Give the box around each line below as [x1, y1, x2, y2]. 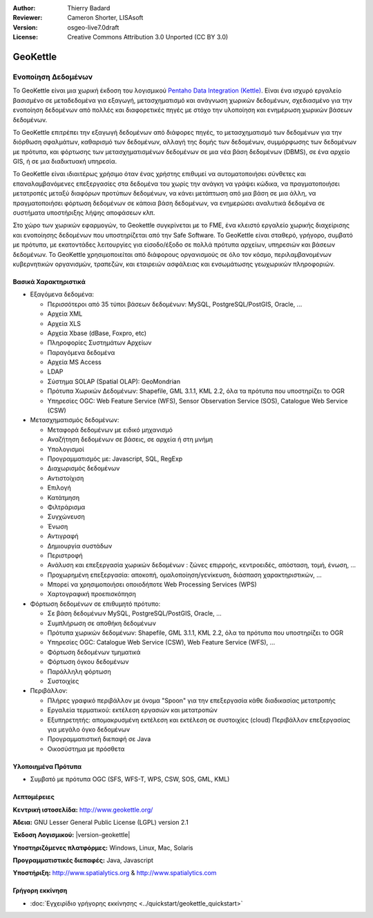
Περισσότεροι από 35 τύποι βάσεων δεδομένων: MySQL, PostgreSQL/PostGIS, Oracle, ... [47, 300, 303, 308]
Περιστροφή [47, 551, 83, 560]
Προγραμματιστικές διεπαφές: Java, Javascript [12, 857, 153, 865]
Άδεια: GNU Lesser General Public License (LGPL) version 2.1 [12, 818, 189, 826]
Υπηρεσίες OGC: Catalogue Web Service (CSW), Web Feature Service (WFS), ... [47, 638, 276, 647]
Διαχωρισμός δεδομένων [47, 464, 120, 472]
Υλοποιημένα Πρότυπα [12, 762, 82, 770]
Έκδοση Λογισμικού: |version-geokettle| [12, 831, 131, 839]
